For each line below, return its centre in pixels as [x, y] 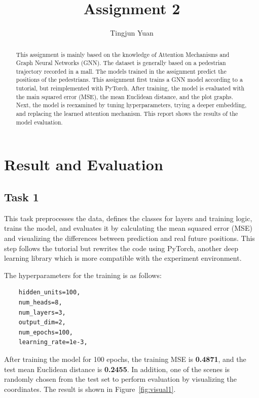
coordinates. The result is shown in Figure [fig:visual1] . [90, 389]
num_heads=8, [40, 302]
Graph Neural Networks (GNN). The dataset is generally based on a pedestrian [121, 63]
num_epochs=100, [46, 332]
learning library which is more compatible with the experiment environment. [123, 258]
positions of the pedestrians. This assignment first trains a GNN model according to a [129, 80]
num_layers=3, [42, 312]
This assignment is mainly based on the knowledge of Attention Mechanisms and [123, 54]
